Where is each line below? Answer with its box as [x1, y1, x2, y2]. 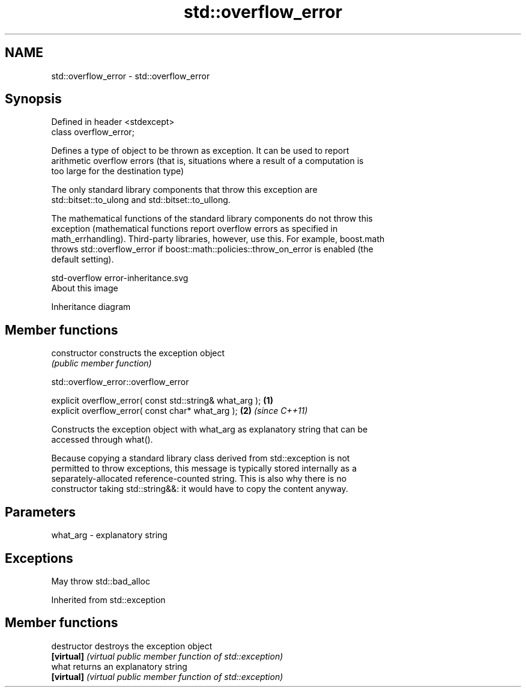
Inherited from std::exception [51, 594, 166, 605]
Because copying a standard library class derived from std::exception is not [51, 453, 350, 464]
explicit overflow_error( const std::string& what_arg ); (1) [51, 395, 273, 406]
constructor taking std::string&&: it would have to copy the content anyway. [51, 484, 348, 494]
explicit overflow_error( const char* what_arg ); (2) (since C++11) [51, 405, 308, 416]
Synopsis [5, 91, 62, 107]
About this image [51, 283, 118, 294]
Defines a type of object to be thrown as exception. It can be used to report [51, 145, 349, 156]
